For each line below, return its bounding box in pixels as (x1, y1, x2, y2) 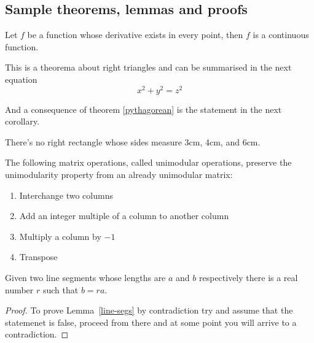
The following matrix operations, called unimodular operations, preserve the (5, 156, 292, 169)
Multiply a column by (19, 229, 101, 242)
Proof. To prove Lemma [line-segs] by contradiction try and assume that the (5, 304, 293, 317)
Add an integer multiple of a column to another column (19, 209, 229, 222)
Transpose (19, 250, 58, 263)
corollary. (5, 115, 40, 128)
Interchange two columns (19, 188, 113, 201)
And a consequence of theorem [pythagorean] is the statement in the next (5, 102, 282, 115)
